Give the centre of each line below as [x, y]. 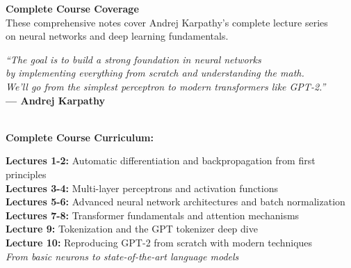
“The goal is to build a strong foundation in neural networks [133, 59]
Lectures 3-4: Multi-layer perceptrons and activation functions [142, 188]
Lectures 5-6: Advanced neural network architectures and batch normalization [175, 202]
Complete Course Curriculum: [80, 137]
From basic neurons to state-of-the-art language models [122, 256]
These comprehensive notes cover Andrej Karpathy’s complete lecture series [167, 22]
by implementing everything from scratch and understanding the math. [155, 73]
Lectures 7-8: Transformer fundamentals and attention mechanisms [153, 215]
